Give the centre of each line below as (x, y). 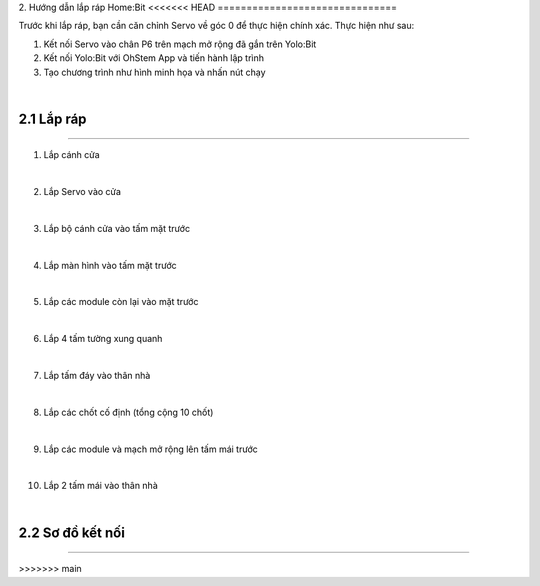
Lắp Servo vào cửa (82, 192)
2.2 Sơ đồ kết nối (71, 532)
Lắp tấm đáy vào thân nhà (97, 376)
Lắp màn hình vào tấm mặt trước (110, 265)
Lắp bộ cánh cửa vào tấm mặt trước (116, 228)
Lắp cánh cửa (71, 155)
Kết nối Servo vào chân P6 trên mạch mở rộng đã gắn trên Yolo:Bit (180, 44)
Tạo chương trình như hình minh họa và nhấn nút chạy (154, 72)
